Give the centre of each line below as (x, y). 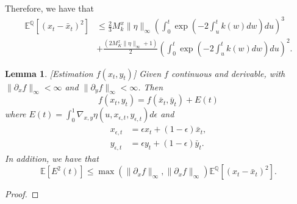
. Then (151, 86)
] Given (147, 73)
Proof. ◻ (22, 194)
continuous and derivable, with (228, 73)
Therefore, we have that (49, 8)
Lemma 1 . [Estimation (49, 73)
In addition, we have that (52, 158)
